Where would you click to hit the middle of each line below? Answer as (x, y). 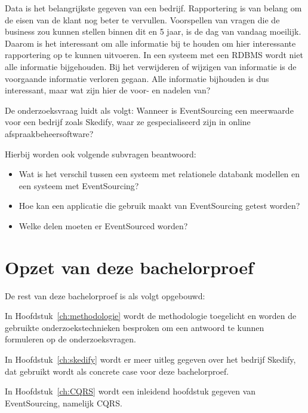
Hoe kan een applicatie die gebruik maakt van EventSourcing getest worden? (159, 206)
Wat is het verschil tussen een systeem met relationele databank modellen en (159, 174)
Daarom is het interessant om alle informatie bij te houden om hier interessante (150, 43)
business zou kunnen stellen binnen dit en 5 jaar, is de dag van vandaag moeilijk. (153, 31)
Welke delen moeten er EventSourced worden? (103, 225)
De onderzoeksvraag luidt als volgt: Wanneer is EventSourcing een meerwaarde (149, 110)
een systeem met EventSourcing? (79, 185)
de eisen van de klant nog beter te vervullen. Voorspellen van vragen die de (142, 19)
